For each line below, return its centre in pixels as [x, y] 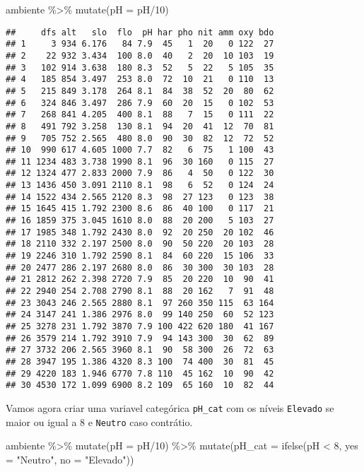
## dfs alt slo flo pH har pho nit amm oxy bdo [140, 32]
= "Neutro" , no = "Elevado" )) [70, 459]
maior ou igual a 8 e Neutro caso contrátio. [99, 421]
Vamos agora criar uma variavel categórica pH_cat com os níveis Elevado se [170, 407]
